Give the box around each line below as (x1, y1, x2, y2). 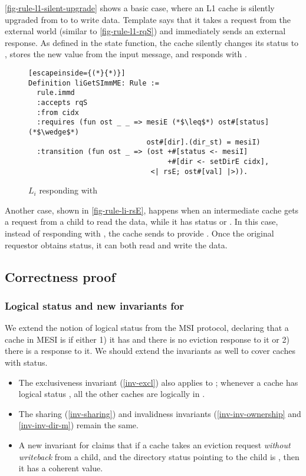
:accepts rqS (37, 98, 88, 107)
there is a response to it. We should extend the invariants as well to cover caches (5, 344, 295, 357)
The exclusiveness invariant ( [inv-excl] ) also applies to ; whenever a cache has (18, 376, 298, 388)
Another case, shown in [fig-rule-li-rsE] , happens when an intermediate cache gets (5, 203, 299, 216)
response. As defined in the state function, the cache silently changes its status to (5, 36, 299, 48)
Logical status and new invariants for (5, 298, 185, 313)
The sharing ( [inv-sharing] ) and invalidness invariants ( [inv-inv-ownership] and (18, 407, 301, 419)
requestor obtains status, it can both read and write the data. (5, 238, 228, 251)
